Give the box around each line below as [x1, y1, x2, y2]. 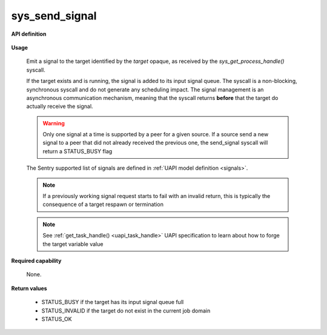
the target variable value [42, 240, 104, 248]
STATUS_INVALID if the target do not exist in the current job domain [41, 307, 211, 314]
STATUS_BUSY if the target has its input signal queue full [41, 299, 184, 306]
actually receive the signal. [26, 103, 93, 110]
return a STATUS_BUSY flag [42, 147, 113, 154]
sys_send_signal [11, 9, 97, 22]
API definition [11, 30, 47, 38]
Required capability [11, 257, 62, 264]
